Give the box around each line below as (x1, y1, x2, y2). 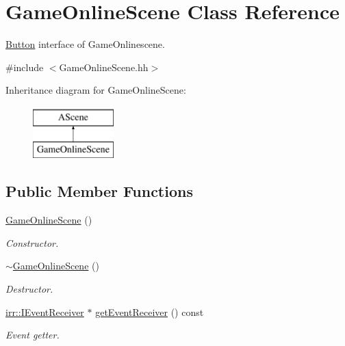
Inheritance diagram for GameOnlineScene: (5, 83, 186, 97)
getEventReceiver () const (95, 304, 204, 319)
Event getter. (5, 328, 60, 342)
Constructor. (5, 235, 59, 250)
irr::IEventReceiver (5, 304, 84, 319)
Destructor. (5, 282, 53, 296)
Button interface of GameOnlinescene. (5, 37, 165, 51)
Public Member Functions (5, 181, 193, 202)
